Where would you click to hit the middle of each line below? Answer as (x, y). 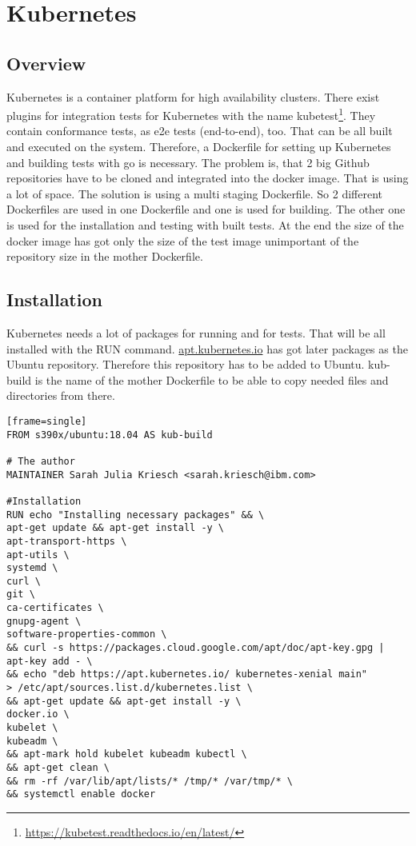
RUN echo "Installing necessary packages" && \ (136, 515)
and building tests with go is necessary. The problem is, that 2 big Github (188, 162)
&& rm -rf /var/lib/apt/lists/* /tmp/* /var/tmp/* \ (150, 781)
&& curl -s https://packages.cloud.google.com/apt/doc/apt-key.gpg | (196, 648)
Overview (46, 63)
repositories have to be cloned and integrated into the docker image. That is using (208, 178)
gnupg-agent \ (44, 621)
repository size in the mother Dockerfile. (105, 256)
